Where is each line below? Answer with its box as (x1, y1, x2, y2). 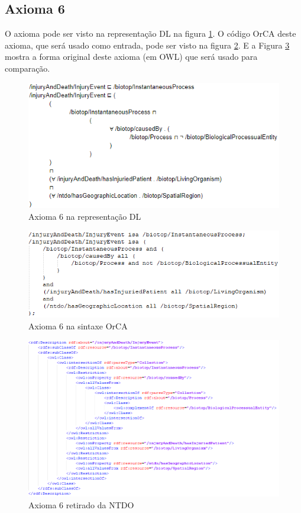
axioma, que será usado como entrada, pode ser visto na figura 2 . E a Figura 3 (5, 39, 290, 51)
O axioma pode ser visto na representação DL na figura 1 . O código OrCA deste (5, 27, 296, 40)
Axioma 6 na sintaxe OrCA (28, 319, 128, 332)
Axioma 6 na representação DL (28, 210, 141, 222)
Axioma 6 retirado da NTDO (28, 498, 134, 511)
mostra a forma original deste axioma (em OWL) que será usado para (5, 50, 258, 63)
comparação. (5, 62, 50, 74)
